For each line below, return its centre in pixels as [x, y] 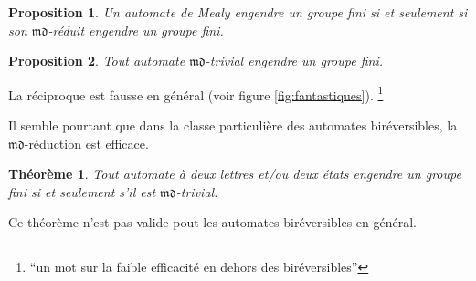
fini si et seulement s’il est [82, 191]
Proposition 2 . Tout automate [97, 61]
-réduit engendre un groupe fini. [136, 30]
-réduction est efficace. [86, 143]
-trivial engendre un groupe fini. [294, 61]
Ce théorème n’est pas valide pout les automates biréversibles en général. [213, 222]
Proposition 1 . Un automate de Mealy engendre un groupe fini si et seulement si [238, 12]
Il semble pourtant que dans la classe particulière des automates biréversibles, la [233, 125]
